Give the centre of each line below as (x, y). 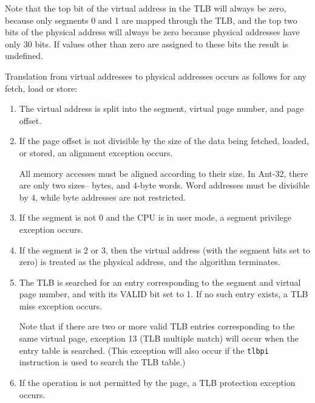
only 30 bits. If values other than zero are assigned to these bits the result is (147, 43)
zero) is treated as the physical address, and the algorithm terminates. (150, 262)
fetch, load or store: (41, 88)
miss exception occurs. (61, 305)
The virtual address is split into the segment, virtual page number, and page (161, 108)
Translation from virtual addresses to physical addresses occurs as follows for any (156, 76)
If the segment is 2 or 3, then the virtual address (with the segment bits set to (165, 250)
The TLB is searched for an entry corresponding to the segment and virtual (160, 282)
